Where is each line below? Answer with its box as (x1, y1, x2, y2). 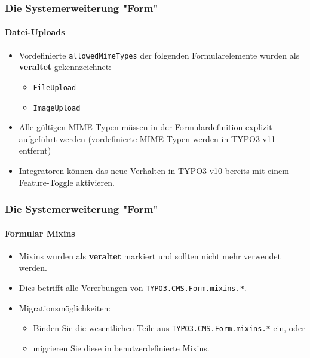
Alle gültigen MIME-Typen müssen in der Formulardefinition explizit (19, 121, 272, 133)
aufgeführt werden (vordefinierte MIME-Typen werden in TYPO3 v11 (19, 132, 275, 145)
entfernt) (19, 144, 51, 157)
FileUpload (33, 83, 76, 92)
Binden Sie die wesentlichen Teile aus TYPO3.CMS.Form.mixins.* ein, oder (33, 322, 305, 334)
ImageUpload (33, 103, 81, 112)
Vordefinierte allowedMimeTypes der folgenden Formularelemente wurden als (19, 48, 300, 61)
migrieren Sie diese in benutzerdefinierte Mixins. (33, 341, 210, 354)
